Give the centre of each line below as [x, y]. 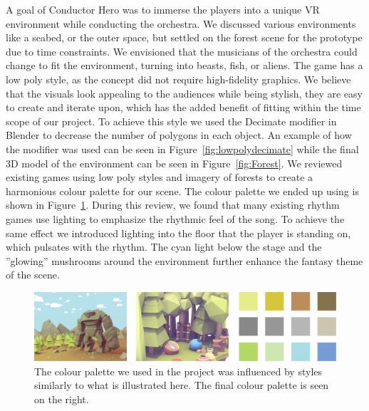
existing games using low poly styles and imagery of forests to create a [160, 177]
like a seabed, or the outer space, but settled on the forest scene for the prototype [184, 37]
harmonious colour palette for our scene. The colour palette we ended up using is [182, 191]
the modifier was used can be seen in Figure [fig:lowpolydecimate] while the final [182, 149]
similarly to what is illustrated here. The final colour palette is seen [182, 385]
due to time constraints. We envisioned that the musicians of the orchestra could [182, 51]
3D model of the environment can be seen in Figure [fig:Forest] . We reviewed [174, 163]
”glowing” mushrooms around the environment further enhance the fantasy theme [184, 260]
